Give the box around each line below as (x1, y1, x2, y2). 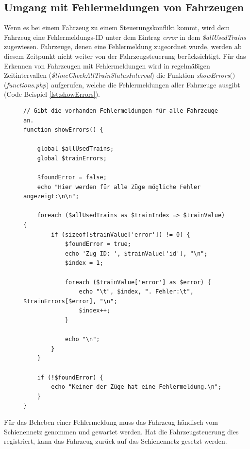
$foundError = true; (65, 241, 131, 248)
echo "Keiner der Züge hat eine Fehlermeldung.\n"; (51, 383, 222, 391)
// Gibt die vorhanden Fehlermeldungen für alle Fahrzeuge (23, 107, 218, 114)
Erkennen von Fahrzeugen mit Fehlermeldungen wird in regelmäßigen (4, 60, 210, 70)
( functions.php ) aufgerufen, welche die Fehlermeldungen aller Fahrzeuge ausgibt (4, 79, 240, 89)
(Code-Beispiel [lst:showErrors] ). (4, 89, 100, 99)
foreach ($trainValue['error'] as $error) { (65, 278, 211, 286)
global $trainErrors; (37, 155, 107, 162)
